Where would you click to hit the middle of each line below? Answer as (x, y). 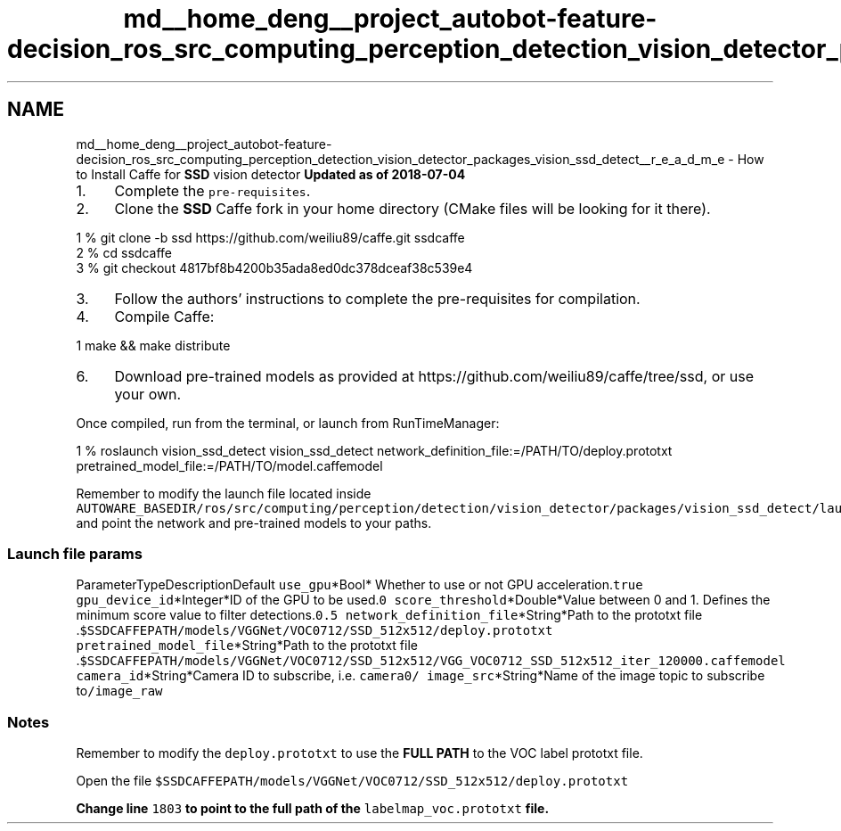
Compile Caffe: (164, 316)
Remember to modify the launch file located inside (224, 493)
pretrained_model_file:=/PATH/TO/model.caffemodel (229, 465)
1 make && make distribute (153, 345)
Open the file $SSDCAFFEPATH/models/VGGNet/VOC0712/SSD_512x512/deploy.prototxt (352, 781)
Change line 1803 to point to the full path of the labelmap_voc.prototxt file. (313, 809)
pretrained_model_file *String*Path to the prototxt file (247, 646)
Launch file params (75, 553)
